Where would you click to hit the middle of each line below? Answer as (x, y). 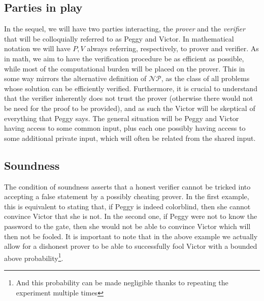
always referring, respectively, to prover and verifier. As (173, 48)
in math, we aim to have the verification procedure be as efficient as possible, (124, 58)
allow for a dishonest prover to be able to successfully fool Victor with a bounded (131, 246)
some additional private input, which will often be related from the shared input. (130, 138)
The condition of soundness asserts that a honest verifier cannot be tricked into (127, 186)
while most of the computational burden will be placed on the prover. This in (125, 68)
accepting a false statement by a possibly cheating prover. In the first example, (127, 196)
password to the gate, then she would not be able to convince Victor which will (127, 226)
